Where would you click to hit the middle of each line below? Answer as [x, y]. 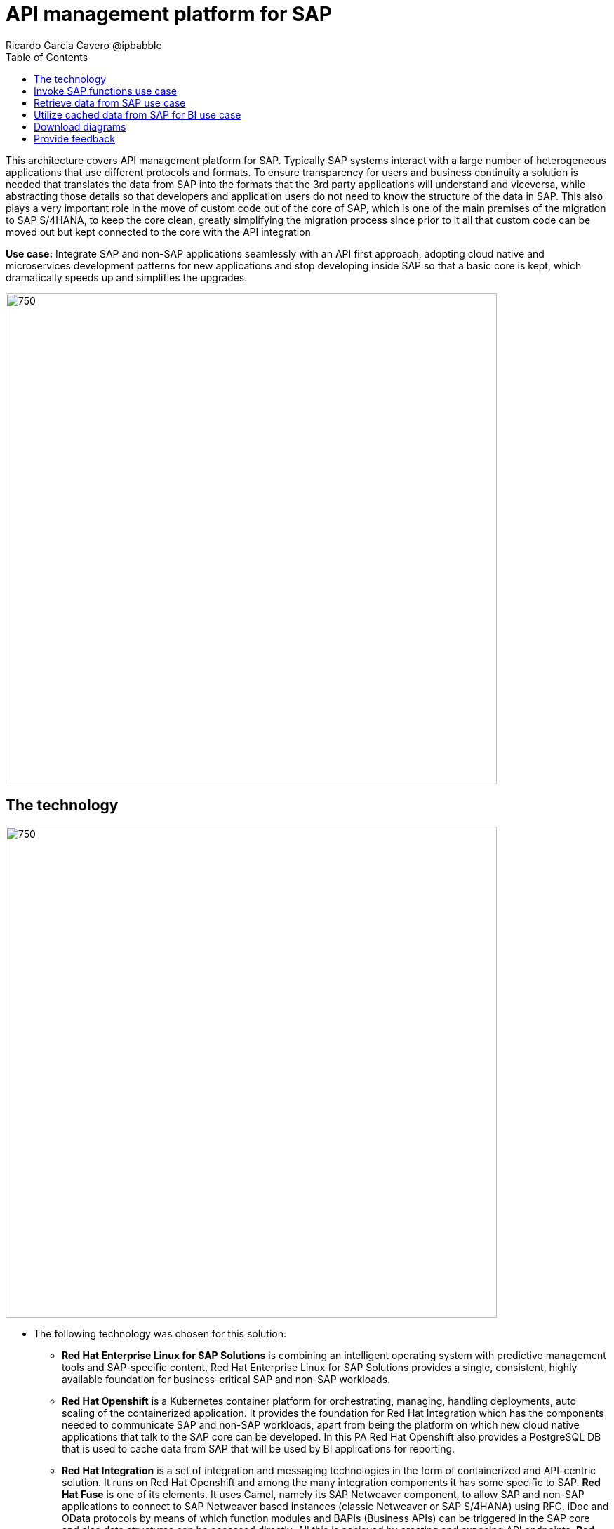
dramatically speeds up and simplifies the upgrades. [127, 277]
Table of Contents [47, 57]
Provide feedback [74, 138]
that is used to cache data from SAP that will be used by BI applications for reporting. [259, 1448]
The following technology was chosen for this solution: [160, 1333]
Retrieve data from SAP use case [110, 102]
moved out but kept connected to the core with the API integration [158, 232]
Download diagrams [80, 126]
